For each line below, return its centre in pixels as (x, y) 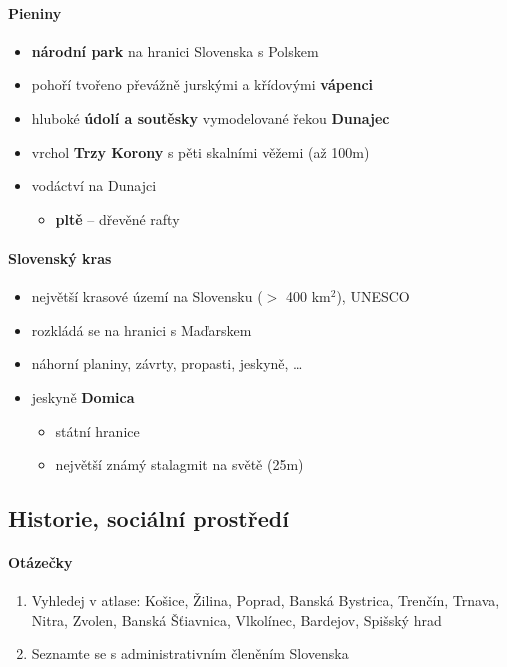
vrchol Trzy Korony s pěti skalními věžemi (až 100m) (200, 151)
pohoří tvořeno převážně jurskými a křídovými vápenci (202, 84)
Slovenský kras (60, 257)
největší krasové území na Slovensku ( (147, 296)
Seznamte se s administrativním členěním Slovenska (190, 653)
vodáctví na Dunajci (94, 185)
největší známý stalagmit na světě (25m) (179, 464)
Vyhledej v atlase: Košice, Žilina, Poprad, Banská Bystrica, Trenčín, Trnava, (265, 600)
